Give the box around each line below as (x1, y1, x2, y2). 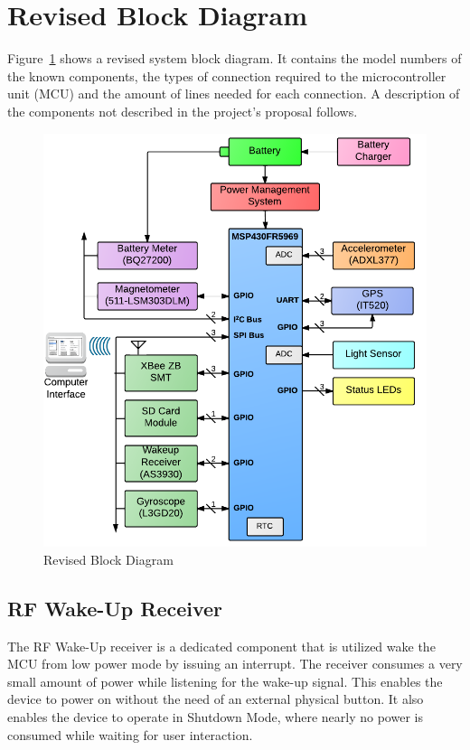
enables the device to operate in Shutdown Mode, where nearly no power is (7, 707, 423, 726)
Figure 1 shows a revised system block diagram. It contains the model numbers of (7, 49, 462, 68)
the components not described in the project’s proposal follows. (7, 101, 358, 120)
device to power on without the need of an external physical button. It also (7, 689, 424, 708)
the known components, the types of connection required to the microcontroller (7, 66, 446, 85)
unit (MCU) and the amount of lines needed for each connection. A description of (7, 84, 460, 103)
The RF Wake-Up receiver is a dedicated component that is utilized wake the (7, 636, 436, 655)
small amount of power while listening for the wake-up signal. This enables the (7, 671, 443, 690)
